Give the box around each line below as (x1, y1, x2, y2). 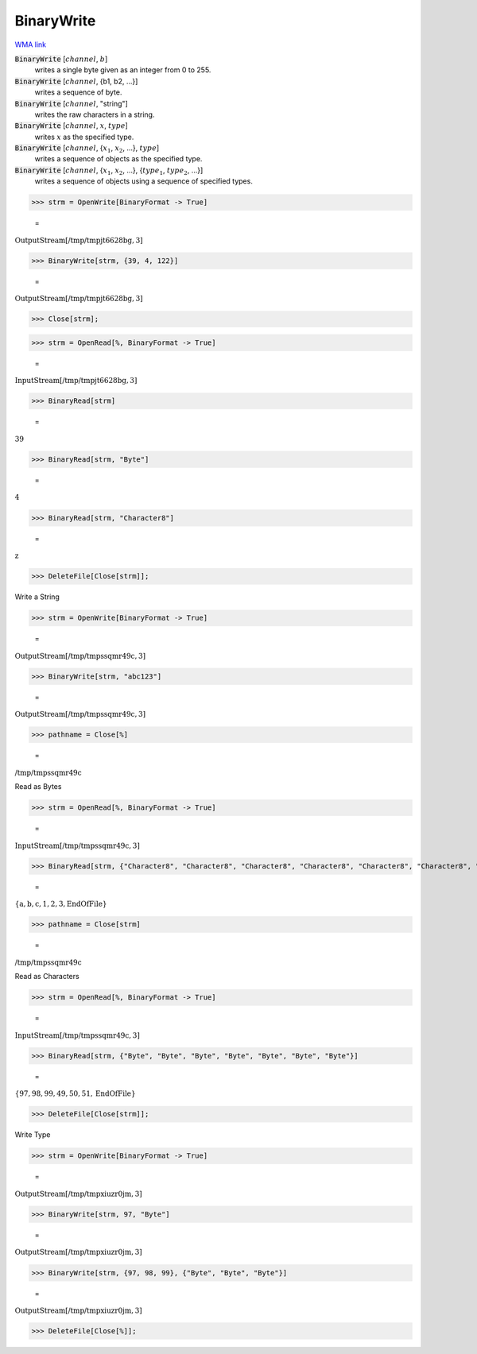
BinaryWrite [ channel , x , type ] (14, 121, 129, 130)
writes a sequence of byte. (34, 87, 122, 97)
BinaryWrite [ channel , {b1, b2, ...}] (14, 76, 138, 86)
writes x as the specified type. (34, 132, 134, 141)
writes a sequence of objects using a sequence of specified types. (34, 176, 254, 186)
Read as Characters (14, 972, 79, 981)
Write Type (14, 1130, 51, 1139)
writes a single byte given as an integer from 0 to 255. (34, 65, 211, 75)
